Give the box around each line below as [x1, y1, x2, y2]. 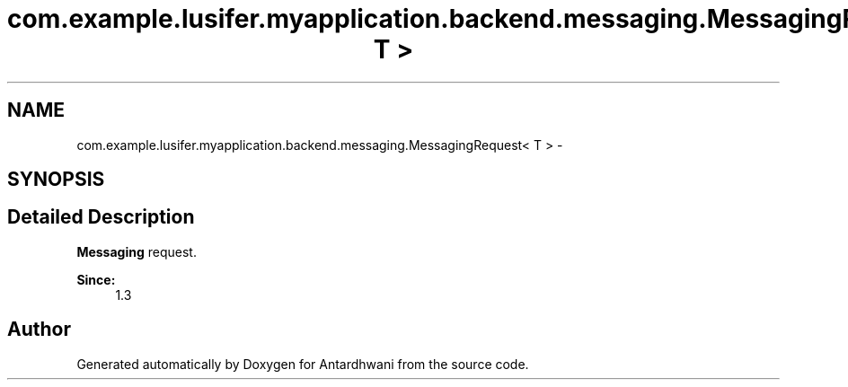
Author [7, 318, 71, 341]
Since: [76, 271, 116, 287]
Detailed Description [7, 206, 195, 229]
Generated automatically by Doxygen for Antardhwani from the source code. [76, 356, 529, 372]
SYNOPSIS [7, 168, 105, 191]
